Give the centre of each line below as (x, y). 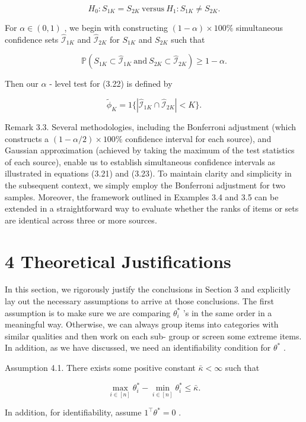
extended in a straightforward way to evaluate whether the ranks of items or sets (152, 208)
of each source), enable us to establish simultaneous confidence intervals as (140, 161)
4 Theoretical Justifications (118, 261)
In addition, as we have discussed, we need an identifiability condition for (138, 347)
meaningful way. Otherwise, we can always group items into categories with (142, 324)
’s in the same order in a (227, 312)
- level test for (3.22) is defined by (111, 84)
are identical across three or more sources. (81, 220)
